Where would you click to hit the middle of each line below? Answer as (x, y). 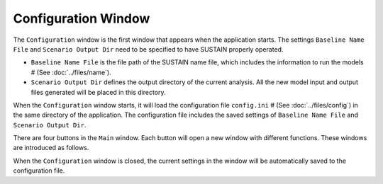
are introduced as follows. (51, 148)
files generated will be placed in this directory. (98, 92)
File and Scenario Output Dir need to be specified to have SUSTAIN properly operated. (148, 49)
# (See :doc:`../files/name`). (71, 72)
